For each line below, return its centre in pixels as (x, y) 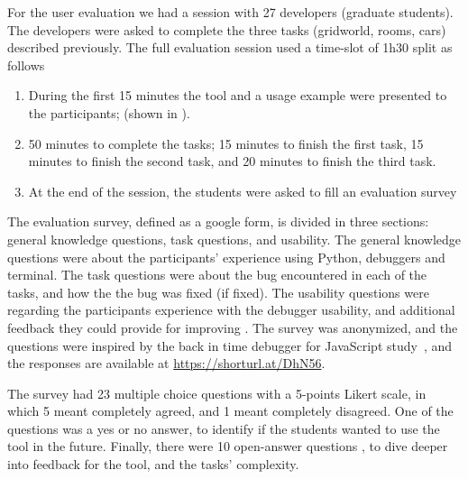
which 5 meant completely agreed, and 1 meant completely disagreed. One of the (230, 411)
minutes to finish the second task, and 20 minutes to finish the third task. (232, 161)
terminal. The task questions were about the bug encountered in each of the (217, 275)
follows (26, 64)
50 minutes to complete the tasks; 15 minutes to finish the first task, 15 (226, 143)
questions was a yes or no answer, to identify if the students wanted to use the (224, 428)
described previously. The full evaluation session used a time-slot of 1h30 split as (230, 47)
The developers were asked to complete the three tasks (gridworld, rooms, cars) (227, 29)
